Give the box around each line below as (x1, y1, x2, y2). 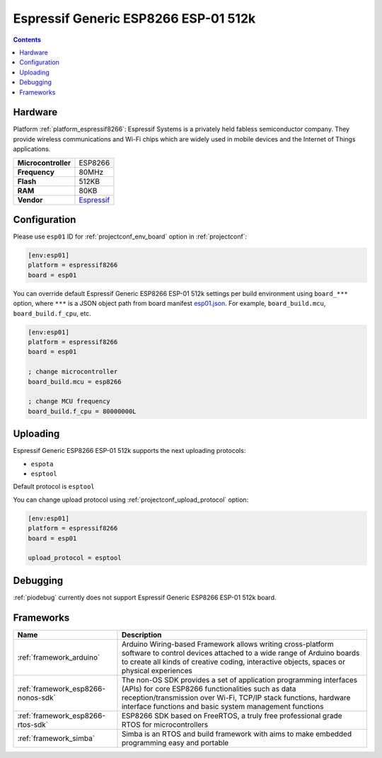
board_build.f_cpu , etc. (13, 309, 91, 318)
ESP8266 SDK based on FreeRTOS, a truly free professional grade (121, 711, 342, 720)
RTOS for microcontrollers (121, 719, 209, 729)
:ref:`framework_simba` (17, 733, 95, 743)
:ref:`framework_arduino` (17, 652, 100, 662)
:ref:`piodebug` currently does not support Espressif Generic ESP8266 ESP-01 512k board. (13, 593, 277, 602)
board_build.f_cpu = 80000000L (28, 407, 137, 415)
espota (30, 460, 54, 468)
